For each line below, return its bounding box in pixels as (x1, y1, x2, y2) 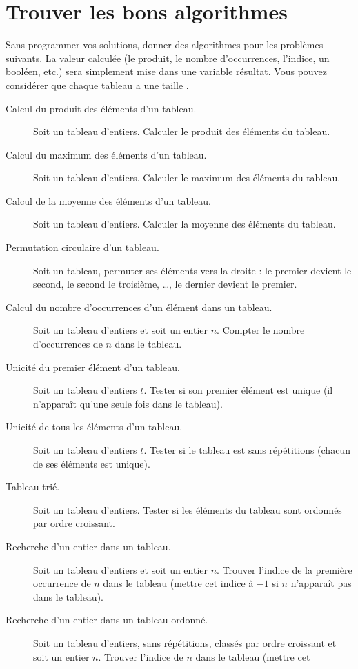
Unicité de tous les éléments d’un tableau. (6, 419, 183, 434)
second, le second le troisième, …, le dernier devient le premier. (33, 277, 297, 291)
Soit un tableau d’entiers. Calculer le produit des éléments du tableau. (33, 124, 330, 139)
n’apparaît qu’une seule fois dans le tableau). (33, 396, 223, 410)
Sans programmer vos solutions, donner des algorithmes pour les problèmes (6, 37, 324, 52)
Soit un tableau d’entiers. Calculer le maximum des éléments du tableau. (33, 170, 341, 185)
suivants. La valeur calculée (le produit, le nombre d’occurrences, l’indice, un (6, 50, 330, 65)
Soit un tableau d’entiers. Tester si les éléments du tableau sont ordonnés (33, 502, 342, 517)
